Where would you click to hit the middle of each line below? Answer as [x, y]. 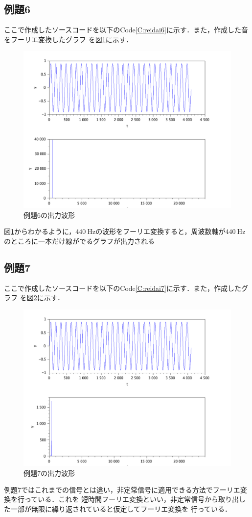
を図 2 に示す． [42, 297]
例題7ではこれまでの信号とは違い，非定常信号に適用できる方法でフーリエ [122, 489]
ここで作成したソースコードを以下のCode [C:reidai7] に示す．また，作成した [123, 288]
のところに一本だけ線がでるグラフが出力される [79, 241]
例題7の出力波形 [49, 473]
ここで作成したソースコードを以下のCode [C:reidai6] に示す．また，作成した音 [126, 30]
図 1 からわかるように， [40, 231]
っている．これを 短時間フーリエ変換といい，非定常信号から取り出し [135, 499]
